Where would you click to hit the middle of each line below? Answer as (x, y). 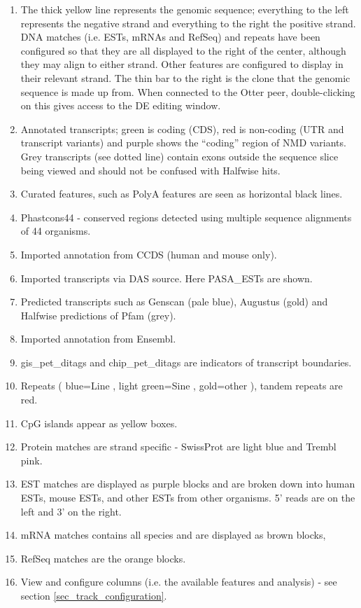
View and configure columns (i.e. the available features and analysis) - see (179, 582)
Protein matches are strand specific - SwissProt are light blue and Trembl (178, 447)
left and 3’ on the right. (71, 511)
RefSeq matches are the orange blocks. (103, 558)
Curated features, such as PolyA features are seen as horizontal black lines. (182, 194)
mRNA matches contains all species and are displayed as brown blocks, (173, 535)
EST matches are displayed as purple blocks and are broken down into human (188, 484)
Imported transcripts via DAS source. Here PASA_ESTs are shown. (167, 278)
